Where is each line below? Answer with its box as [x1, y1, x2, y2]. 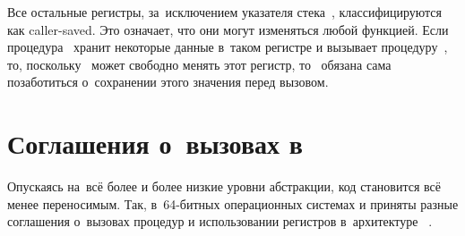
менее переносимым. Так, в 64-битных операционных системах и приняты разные [7, 194, 459, 213]
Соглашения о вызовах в [7, 125, 303, 162]
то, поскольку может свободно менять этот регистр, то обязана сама [7, 55, 392, 73]
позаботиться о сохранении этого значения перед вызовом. [7, 72, 329, 91]
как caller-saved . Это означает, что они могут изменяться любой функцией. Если [7, 20, 449, 38]
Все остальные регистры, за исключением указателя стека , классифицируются [7, 3, 442, 21]
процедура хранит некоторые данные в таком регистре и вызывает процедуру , [7, 38, 448, 56]
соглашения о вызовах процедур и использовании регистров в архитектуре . [7, 212, 433, 231]
